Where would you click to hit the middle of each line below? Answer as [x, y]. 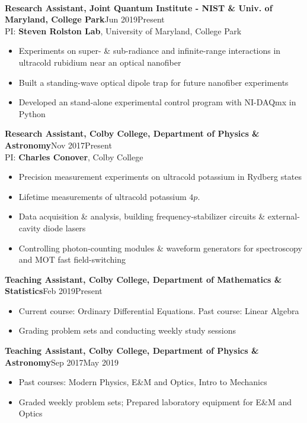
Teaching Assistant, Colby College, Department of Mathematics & [143, 279]
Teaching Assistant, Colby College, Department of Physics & [132, 351]
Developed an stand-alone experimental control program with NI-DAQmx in [157, 102]
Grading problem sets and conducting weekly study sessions [127, 330]
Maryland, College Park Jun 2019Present [85, 19]
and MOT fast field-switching [72, 259]
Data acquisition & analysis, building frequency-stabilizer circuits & [142, 216]
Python [32, 113]
